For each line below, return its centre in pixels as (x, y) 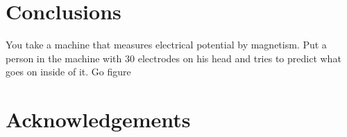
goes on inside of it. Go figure (68, 72)
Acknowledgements (98, 119)
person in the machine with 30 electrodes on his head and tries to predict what (173, 58)
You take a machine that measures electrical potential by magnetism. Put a (166, 45)
